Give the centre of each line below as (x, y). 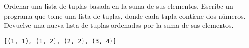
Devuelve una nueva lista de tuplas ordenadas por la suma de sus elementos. (119, 25)
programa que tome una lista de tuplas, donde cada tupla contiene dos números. (125, 15)
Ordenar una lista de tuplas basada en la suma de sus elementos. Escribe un (119, 6)
